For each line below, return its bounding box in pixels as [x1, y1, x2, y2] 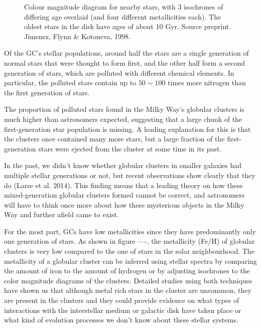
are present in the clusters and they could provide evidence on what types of [4, 295, 239, 305]
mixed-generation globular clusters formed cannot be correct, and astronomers [4, 190, 245, 200]
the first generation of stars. [4, 87, 90, 97]
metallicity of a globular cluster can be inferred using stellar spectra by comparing [4, 255, 257, 266]
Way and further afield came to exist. [4, 209, 119, 220]
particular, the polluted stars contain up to [4, 77, 137, 88]
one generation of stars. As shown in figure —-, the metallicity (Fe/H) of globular [4, 236, 255, 246]
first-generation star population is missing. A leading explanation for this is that [4, 123, 251, 134]
